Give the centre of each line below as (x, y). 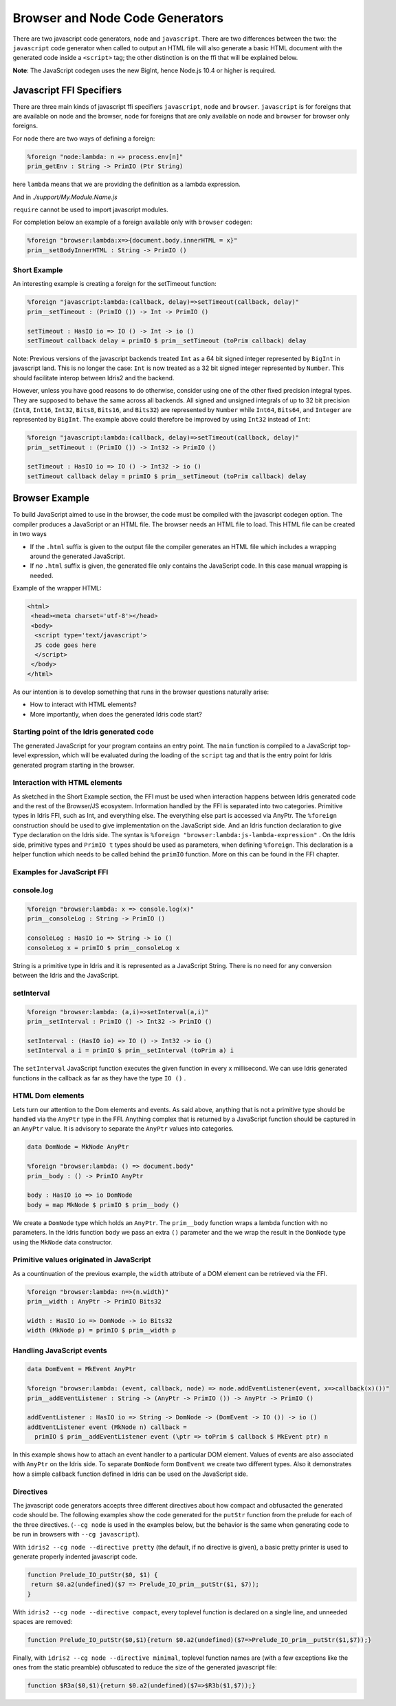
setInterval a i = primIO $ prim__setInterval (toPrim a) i (131, 1050)
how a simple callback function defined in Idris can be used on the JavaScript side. (130, 1474)
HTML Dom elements (48, 1096)
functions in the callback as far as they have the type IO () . (99, 1078)
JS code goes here (65, 645)
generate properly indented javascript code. (75, 1556)
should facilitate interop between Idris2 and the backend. (93, 378)
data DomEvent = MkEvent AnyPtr (82, 1369)
